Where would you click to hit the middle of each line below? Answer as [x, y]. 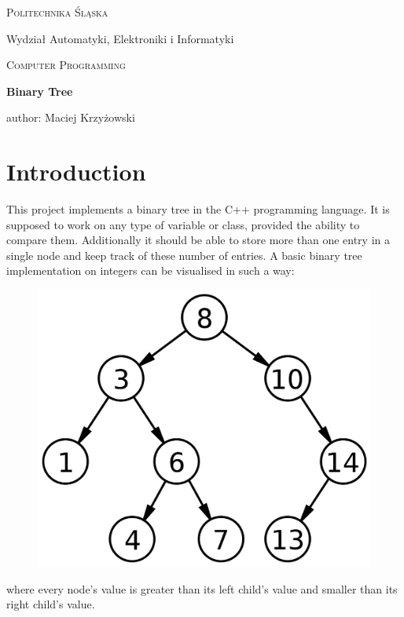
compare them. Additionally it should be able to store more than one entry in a [198, 240]
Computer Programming [66, 65]
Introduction [76, 172]
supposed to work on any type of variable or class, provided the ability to [183, 224]
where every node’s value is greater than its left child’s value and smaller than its [202, 588]
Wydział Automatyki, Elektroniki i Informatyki [120, 38]
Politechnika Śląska [57, 12]
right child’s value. [51, 604]
